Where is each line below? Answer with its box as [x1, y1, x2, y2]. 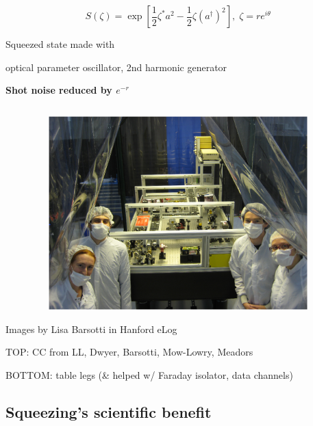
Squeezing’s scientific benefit [5, 401, 212, 422]
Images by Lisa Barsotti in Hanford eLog [5, 321, 177, 336]
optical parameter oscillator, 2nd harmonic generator [5, 59, 227, 74]
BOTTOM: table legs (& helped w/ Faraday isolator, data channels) [5, 368, 293, 382]
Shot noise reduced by [5, 83, 112, 97]
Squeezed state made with [5, 37, 115, 51]
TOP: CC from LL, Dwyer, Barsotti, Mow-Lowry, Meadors [5, 345, 253, 359]
